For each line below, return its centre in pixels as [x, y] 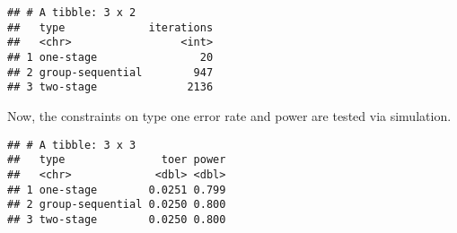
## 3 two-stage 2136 [110, 87]
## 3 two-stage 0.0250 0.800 [117, 219]
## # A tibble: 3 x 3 [72, 145]
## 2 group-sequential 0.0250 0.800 [117, 205]
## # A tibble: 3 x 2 [72, 13]
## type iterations [110, 27]
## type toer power [117, 160]
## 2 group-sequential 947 [110, 72]
